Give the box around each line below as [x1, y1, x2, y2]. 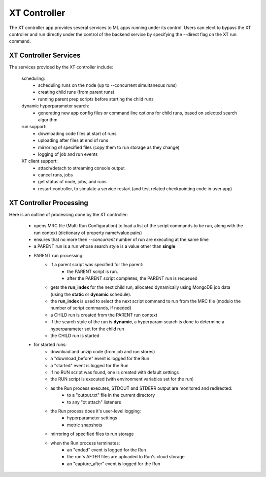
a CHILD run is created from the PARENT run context [50, 312, 158, 318]
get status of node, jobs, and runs [38, 179, 107, 185]
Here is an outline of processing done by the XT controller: [9, 211, 128, 217]
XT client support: [21, 158, 58, 164]
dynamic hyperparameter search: [21, 103, 90, 109]
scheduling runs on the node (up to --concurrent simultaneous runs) [38, 82, 177, 88]
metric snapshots [67, 422, 102, 428]
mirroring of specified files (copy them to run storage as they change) [38, 144, 180, 150]
